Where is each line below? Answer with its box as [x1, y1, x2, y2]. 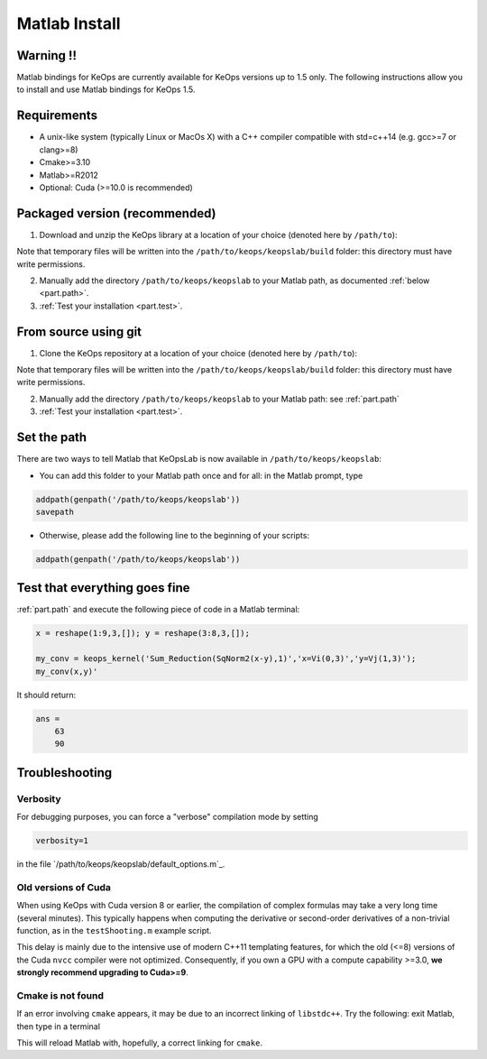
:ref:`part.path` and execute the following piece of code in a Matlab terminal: [16, 604, 300, 615]
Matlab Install [16, 14, 121, 33]
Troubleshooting [16, 765, 113, 780]
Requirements [16, 108, 98, 124]
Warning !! [16, 48, 77, 63]
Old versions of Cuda [16, 880, 112, 893]
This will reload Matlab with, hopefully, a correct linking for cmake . [16, 1037, 263, 1048]
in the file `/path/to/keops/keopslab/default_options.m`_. [16, 859, 225, 870]
